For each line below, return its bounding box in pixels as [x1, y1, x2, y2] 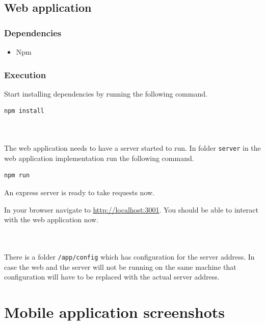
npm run [4, 172, 30, 179]
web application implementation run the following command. [4, 152, 194, 163]
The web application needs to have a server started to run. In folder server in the [4, 143, 261, 153]
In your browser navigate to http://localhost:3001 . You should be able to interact [4, 204, 258, 215]
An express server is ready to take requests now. [4, 187, 154, 198]
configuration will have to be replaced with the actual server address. [4, 271, 220, 282]
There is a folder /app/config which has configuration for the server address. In [4, 251, 255, 262]
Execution [4, 68, 46, 81]
